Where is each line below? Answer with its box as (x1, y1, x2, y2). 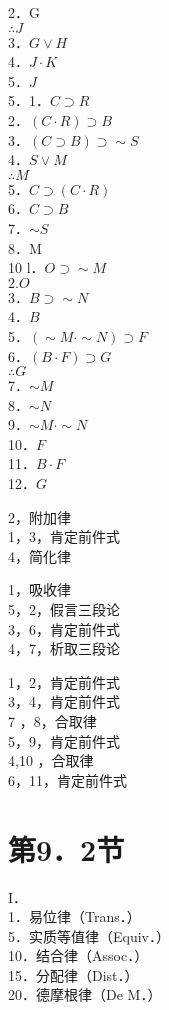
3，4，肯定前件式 (8, 691, 120, 712)
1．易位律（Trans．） (8, 906, 141, 927)
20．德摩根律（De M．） (8, 984, 162, 1005)
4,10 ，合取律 (8, 750, 94, 771)
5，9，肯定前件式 (8, 730, 120, 751)
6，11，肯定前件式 (8, 769, 127, 790)
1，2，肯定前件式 (8, 671, 120, 692)
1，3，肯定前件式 (8, 526, 120, 547)
